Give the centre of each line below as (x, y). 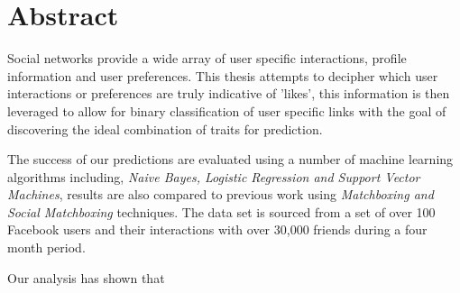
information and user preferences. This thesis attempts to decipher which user (223, 75)
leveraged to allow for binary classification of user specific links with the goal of (227, 110)
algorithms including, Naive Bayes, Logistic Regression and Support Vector (214, 176)
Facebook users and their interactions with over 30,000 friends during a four (217, 229)
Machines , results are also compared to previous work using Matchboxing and (221, 194)
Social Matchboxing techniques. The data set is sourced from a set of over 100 (221, 211)
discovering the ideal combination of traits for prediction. (165, 128)
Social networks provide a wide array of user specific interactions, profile (207, 58)
